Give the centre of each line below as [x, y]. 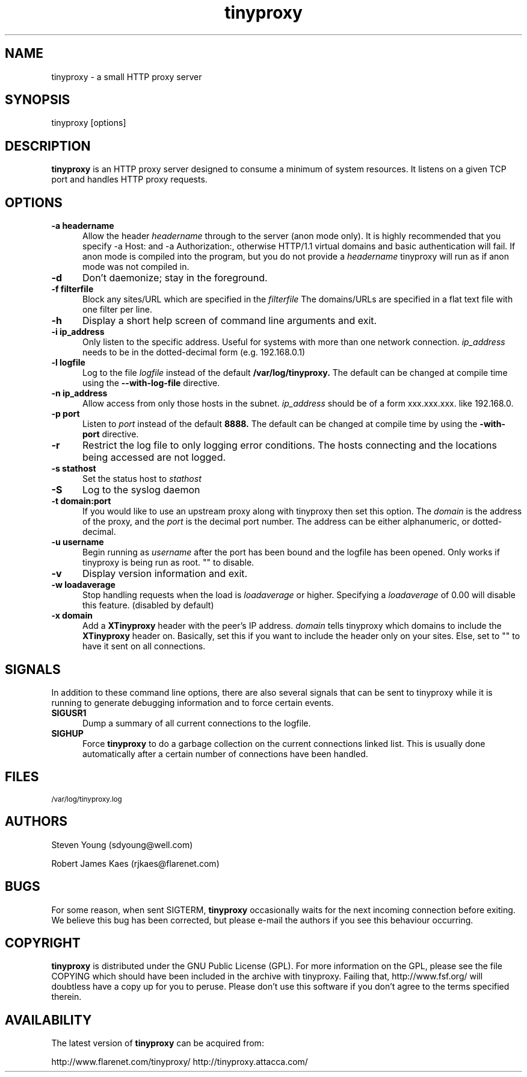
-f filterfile [72, 289]
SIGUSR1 [69, 713]
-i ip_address [78, 332]
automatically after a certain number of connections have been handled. [225, 754]
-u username [78, 542]
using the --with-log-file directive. [151, 383]
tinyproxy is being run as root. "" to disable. [168, 563]
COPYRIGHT [43, 943]
